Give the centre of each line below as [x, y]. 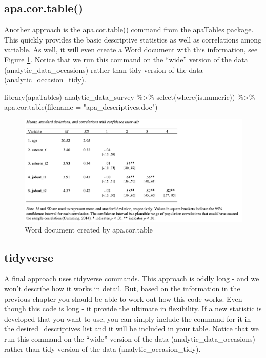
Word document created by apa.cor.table [89, 229]
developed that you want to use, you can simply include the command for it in [128, 318]
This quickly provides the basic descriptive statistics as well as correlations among [133, 39]
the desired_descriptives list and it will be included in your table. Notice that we [131, 329]
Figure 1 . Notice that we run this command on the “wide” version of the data [126, 59]
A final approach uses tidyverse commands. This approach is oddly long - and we [132, 278]
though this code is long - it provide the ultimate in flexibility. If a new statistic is [133, 309]
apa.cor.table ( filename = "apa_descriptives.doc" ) [81, 107]
